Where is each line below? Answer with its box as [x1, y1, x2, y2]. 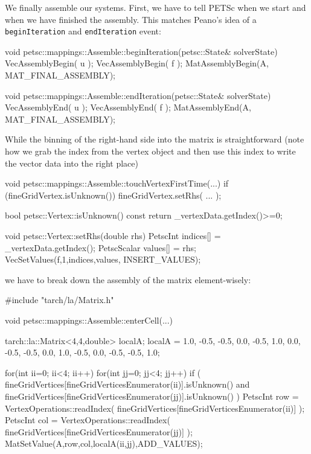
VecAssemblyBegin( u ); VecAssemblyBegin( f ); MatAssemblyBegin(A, [5, 57, 269, 69]
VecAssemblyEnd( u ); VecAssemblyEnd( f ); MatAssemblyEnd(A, [5, 101, 251, 113]
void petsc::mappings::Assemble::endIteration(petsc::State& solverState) [5, 89, 271, 101]
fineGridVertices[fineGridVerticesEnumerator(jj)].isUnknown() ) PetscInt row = [5, 389, 299, 402]
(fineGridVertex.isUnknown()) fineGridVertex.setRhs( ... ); [5, 188, 222, 201]
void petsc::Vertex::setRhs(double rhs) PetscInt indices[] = [5, 229, 221, 241]
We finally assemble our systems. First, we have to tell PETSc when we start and [5, 1, 306, 13]
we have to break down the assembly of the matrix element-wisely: [5, 273, 251, 286]
